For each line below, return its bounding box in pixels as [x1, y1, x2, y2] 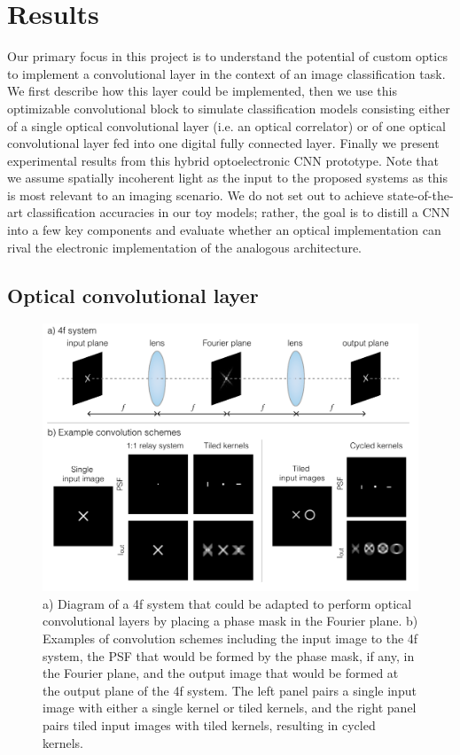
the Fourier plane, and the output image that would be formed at [43, 664, 399, 682]
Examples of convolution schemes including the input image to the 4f [43, 629, 418, 648]
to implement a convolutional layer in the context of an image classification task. [7, 64, 446, 82]
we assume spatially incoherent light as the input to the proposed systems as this [7, 168, 448, 187]
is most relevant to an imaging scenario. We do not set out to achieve [7, 185, 384, 204]
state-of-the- [387, 185, 454, 204]
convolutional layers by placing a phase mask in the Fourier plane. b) [43, 611, 418, 630]
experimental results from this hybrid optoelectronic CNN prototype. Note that [7, 151, 439, 169]
